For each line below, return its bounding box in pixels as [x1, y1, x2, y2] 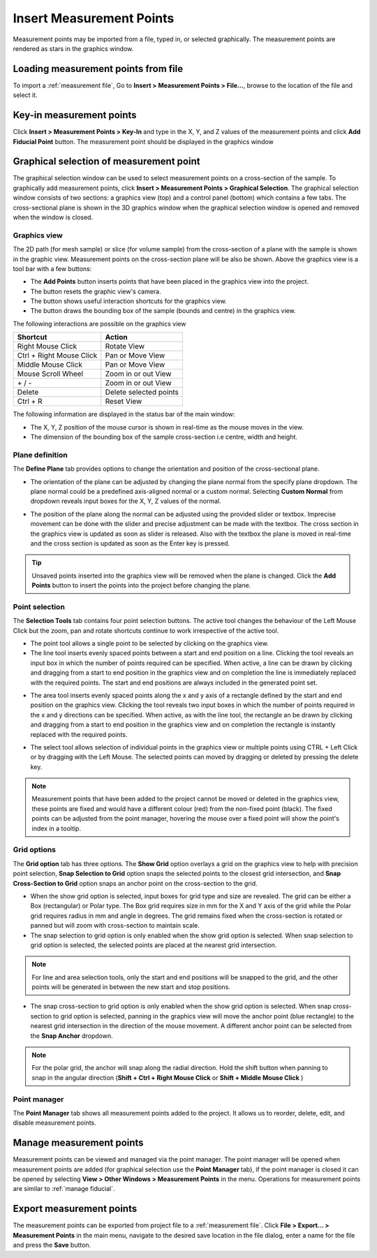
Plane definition [13, 450, 68, 460]
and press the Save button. [13, 1241, 91, 1250]
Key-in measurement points [13, 109, 137, 122]
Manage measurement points [13, 1137, 144, 1149]
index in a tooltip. [31, 824, 82, 833]
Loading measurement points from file [13, 63, 184, 75]
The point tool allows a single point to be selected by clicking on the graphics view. [30, 639, 269, 648]
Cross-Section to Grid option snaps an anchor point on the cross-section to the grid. [13, 879, 258, 887]
